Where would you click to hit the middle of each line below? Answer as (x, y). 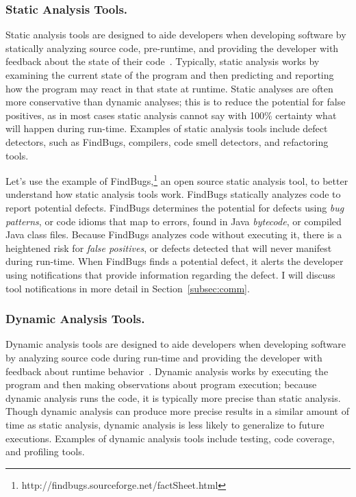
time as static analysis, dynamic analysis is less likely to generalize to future (165, 424)
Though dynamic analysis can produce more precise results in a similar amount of (177, 411)
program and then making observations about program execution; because (161, 384)
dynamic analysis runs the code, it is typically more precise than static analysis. (173, 397)
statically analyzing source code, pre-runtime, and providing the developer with (172, 48)
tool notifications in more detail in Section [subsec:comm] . (128, 288)
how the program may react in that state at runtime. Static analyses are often (169, 88)
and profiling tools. (45, 451)
